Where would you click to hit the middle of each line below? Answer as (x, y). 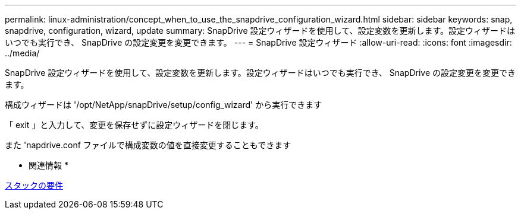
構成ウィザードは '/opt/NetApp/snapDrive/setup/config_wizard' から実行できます (164, 105)
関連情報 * (48, 165)
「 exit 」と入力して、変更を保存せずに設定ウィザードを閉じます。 (134, 125)
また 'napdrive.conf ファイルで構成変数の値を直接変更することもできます (148, 145)
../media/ (22, 53)
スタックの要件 (34, 185)
